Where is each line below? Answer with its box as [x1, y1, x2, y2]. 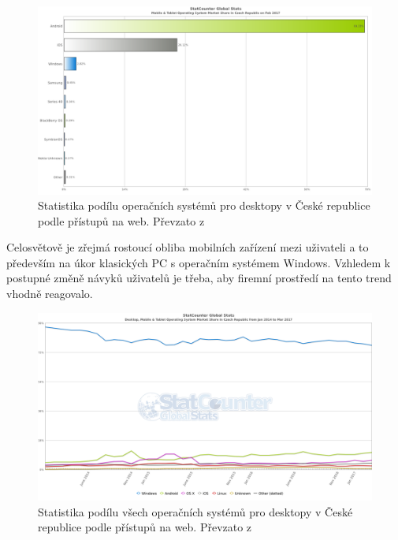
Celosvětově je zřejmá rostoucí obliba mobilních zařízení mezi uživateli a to [6, 239, 369, 255]
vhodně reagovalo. [6, 285, 93, 302]
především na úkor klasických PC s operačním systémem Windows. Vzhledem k [6, 254, 391, 270]
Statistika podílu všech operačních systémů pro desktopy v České [38, 503, 353, 520]
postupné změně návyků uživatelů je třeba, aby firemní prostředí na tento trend [6, 270, 392, 286]
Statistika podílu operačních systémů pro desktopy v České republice [38, 197, 370, 214]
